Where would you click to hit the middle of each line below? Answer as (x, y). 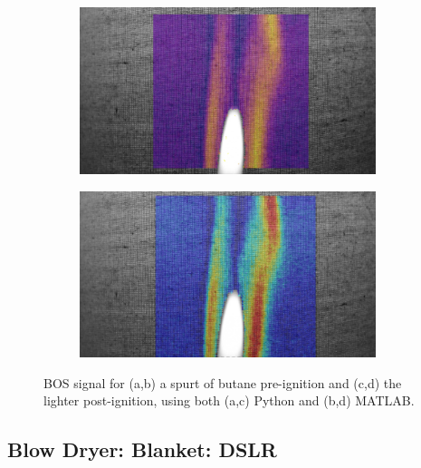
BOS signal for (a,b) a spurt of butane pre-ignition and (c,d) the (223, 382)
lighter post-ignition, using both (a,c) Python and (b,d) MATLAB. (229, 400)
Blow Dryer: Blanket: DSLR (142, 449)
